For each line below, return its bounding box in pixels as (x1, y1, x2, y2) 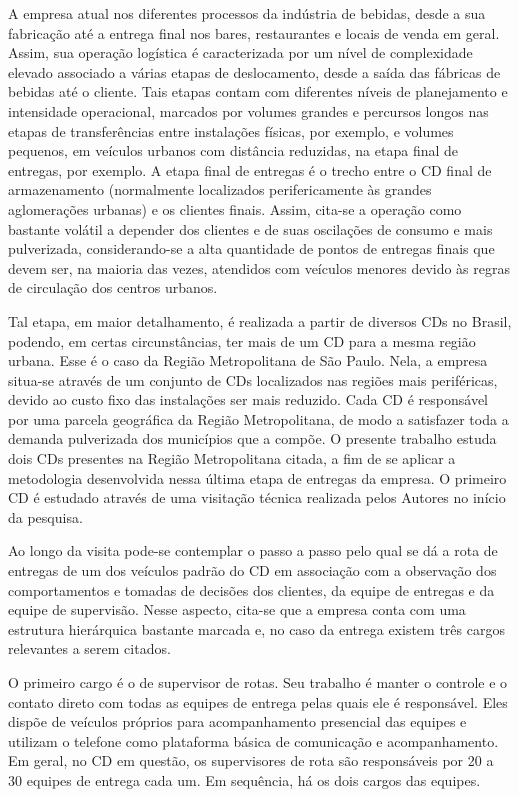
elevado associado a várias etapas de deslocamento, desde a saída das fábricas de (8, 61, 501, 82)
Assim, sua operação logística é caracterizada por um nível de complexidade (8, 42, 473, 63)
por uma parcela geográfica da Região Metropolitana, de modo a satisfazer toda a (8, 408, 509, 429)
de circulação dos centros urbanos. (8, 277, 218, 298)
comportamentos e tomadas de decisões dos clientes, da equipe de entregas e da (8, 579, 495, 600)
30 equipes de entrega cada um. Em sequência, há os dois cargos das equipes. (8, 769, 481, 790)
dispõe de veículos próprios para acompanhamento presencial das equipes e (8, 711, 467, 732)
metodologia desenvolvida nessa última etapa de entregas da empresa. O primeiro (8, 467, 507, 488)
